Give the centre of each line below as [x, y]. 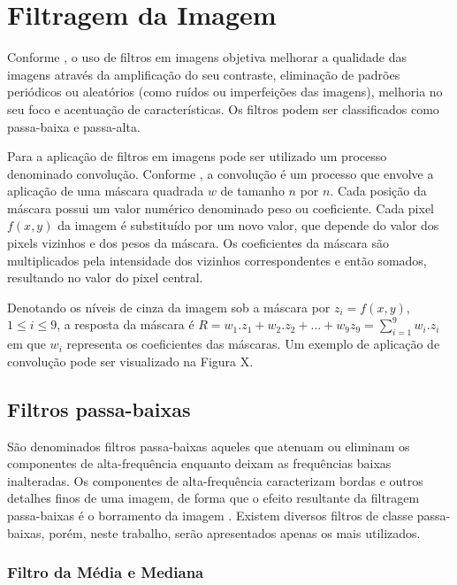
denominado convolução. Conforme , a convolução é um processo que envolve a [221, 173]
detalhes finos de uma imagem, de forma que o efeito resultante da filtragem [213, 498]
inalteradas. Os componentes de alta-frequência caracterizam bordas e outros [215, 480]
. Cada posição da [378, 191]
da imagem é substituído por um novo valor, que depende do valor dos [248, 225]
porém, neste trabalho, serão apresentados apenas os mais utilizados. [235, 532]
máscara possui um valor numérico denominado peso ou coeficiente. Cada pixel [221, 208]
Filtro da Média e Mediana [106, 572]
